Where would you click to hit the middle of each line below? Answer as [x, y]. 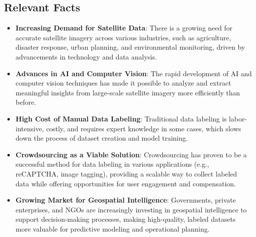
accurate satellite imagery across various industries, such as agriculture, [123, 37]
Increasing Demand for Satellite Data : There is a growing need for [124, 28]
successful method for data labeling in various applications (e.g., [112, 164]
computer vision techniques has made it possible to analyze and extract [123, 83]
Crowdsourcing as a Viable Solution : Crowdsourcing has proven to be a [131, 154]
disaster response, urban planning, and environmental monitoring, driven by [130, 47]
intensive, [30, 128]
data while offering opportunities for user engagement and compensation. [126, 183]
